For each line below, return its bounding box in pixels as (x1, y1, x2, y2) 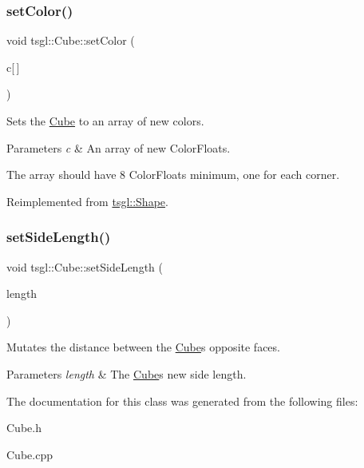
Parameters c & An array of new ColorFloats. (6, 139, 231, 156)
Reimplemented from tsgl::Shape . (6, 192, 168, 209)
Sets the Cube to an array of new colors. (6, 113, 204, 129)
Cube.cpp (6, 446, 53, 462)
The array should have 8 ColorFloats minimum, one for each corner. (6, 166, 340, 183)
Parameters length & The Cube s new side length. (6, 365, 247, 382)
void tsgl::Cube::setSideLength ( (6, 258, 163, 275)
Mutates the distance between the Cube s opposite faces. (6, 339, 280, 355)
